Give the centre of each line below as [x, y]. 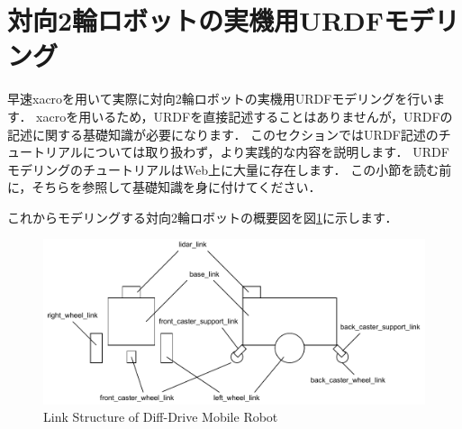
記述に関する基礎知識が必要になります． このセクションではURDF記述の [223, 134]
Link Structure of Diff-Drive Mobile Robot [161, 417]
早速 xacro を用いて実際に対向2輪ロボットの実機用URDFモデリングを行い [220, 99]
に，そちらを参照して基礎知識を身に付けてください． [164, 187]
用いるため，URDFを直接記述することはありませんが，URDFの [266, 116]
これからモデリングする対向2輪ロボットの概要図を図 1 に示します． [203, 217]
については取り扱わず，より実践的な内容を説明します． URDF [266, 152]
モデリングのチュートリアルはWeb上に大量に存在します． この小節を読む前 [230, 169]
